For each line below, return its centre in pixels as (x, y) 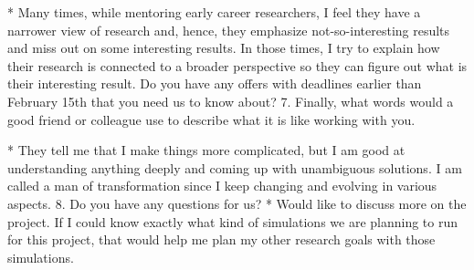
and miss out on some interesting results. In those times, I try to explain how (224, 48)
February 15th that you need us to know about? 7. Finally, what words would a (231, 101)
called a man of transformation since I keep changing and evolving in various (222, 186)
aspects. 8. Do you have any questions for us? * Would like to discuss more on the (237, 203)
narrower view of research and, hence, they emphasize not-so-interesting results (229, 30)
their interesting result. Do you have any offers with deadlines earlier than (215, 83)
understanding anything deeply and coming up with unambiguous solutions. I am (235, 167)
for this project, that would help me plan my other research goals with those (221, 239)
